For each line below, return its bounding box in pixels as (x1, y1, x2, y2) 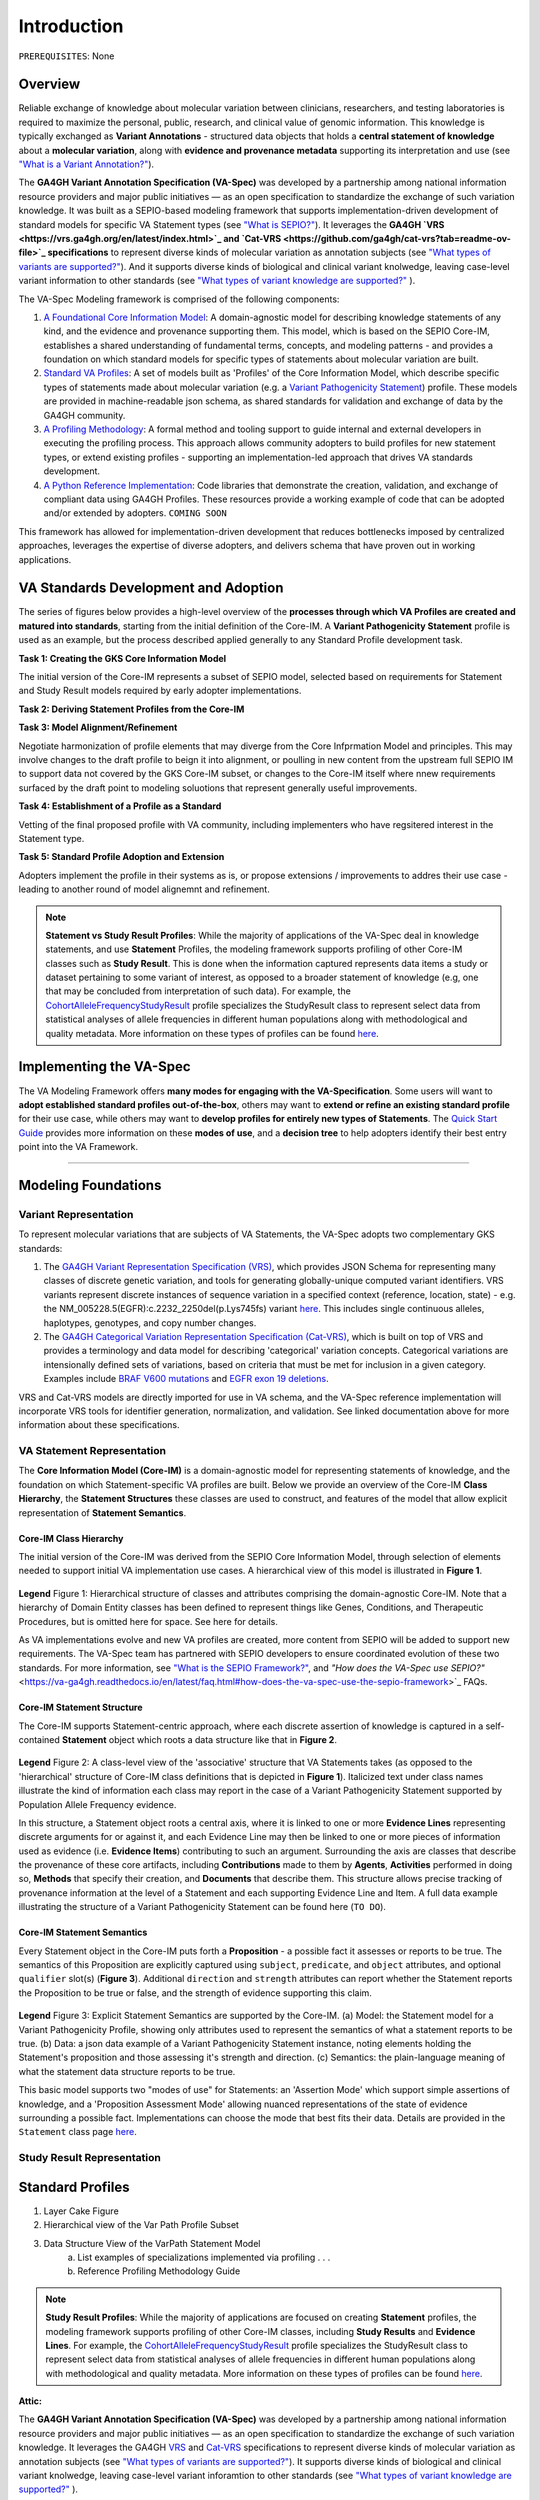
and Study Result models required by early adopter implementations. (18, 685, 302, 697)
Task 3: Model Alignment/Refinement (18, 721, 178, 734)
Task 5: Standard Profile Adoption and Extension (18, 851, 225, 863)
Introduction (18, 15, 124, 37)
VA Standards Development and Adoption (18, 580, 284, 597)
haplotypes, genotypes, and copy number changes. (43, 1316, 257, 1329)
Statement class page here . (18, 2126, 137, 2138)
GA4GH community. (43, 409, 126, 421)
